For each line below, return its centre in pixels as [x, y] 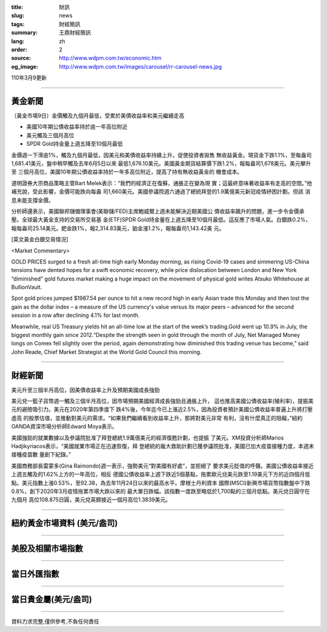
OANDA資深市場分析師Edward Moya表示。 [64, 426]
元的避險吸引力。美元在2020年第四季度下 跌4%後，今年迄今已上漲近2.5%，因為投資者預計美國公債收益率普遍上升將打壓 [162, 409]
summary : [25, 33]
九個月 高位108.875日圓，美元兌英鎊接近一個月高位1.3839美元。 [91, 500]
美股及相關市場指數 [47, 549]
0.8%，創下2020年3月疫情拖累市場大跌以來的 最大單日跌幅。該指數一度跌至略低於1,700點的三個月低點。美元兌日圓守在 [160, 491]
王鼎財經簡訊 [75, 33]
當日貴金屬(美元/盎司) [51, 600]
